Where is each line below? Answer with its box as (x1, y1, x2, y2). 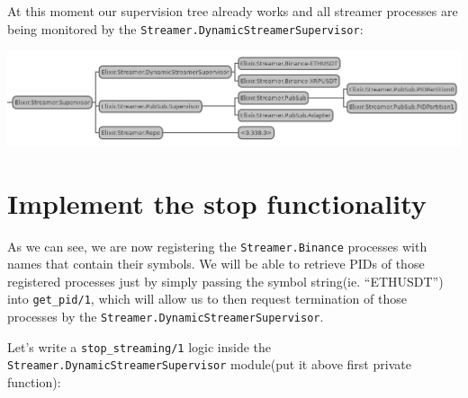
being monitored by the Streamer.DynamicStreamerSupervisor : (7, 19, 364, 38)
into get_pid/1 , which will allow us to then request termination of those (7, 289, 407, 308)
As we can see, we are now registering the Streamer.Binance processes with (7, 236, 427, 255)
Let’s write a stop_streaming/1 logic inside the (7, 337, 272, 356)
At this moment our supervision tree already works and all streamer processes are (7, 2, 458, 20)
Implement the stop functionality (7, 184, 427, 221)
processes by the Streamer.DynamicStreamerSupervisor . (7, 307, 324, 326)
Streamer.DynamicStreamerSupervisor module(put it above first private (7, 355, 411, 374)
